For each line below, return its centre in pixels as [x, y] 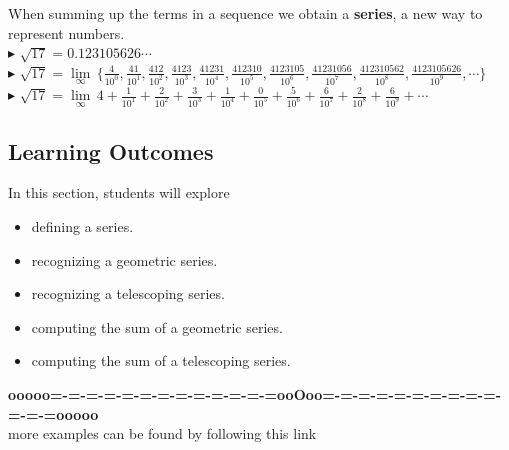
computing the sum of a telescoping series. [161, 360]
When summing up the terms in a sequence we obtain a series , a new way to [245, 13]
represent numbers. [66, 32]
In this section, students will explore [119, 192]
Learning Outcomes [111, 150]
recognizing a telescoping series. [128, 293]
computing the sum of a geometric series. [157, 326]
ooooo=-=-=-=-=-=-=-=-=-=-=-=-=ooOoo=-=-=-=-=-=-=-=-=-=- [255, 393]
